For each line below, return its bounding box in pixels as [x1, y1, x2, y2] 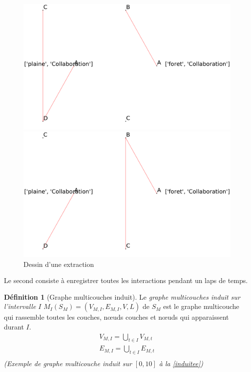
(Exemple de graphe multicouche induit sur [4, 358, 132, 369]
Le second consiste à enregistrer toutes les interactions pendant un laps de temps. [4, 275, 248, 285]
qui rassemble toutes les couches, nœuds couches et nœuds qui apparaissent [4, 312, 229, 322]
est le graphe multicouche [163, 301, 239, 311]
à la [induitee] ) [159, 358, 203, 369]
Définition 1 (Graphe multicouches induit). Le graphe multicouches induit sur [4, 291, 240, 302]
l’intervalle [4, 301, 36, 311]
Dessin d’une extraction [23, 259, 94, 269]
